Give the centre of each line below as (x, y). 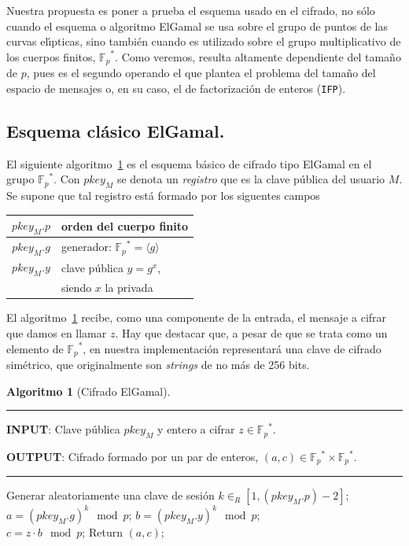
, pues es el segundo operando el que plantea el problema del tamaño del (201, 73)
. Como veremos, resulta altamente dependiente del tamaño (258, 56)
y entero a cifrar (196, 429)
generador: (87, 247)
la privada (129, 288)
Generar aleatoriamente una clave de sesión (111, 495)
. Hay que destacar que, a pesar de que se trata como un (251, 333)
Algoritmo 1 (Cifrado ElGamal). (88, 391)
